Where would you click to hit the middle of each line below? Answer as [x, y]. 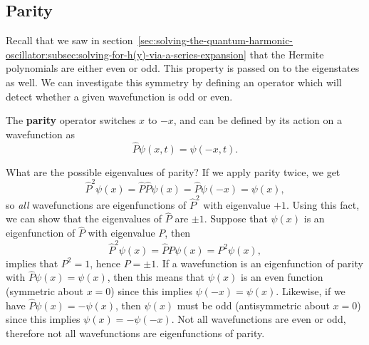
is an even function [282, 277]
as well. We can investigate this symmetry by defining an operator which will [174, 82]
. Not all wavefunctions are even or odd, [259, 319]
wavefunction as [40, 134]
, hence [105, 263]
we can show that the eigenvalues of [84, 218]
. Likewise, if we [311, 290]
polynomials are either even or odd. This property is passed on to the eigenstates [183, 68]
